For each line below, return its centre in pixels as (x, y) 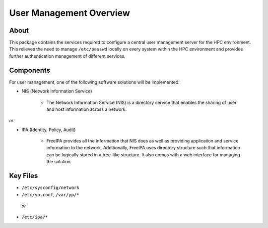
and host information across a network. (87, 109)
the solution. (59, 162)
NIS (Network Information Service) (57, 91)
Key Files (24, 176)
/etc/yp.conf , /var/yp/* (50, 194)
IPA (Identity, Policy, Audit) (49, 130)
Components (30, 70)
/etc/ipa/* (35, 217)
